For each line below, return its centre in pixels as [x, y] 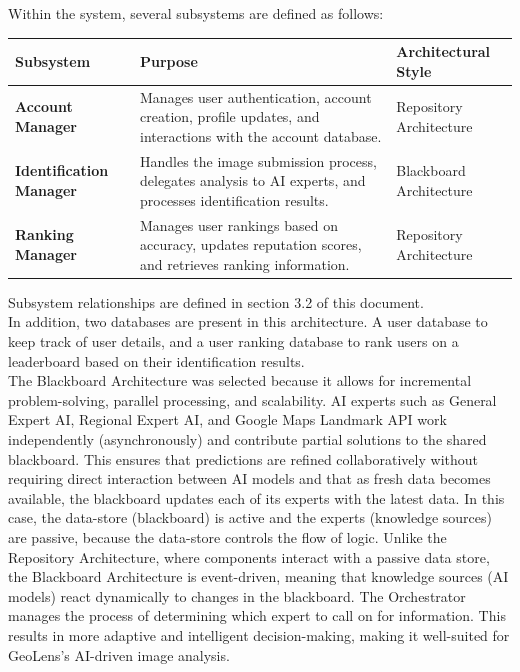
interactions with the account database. [261, 135]
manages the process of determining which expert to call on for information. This [257, 615]
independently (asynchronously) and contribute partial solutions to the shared [247, 439]
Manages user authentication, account [256, 96]
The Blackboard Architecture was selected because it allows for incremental [240, 380]
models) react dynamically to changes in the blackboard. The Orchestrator [237, 595]
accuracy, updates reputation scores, [251, 244]
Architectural [443, 51]
